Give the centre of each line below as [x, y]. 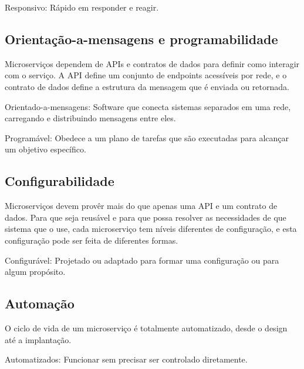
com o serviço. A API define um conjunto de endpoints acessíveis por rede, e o [146, 75]
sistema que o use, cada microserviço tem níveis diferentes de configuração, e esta [151, 229]
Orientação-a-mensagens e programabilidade [141, 39]
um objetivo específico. [45, 149]
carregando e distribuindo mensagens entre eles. [90, 118]
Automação [40, 303]
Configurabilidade [60, 181]
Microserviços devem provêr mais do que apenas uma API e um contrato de [141, 206]
